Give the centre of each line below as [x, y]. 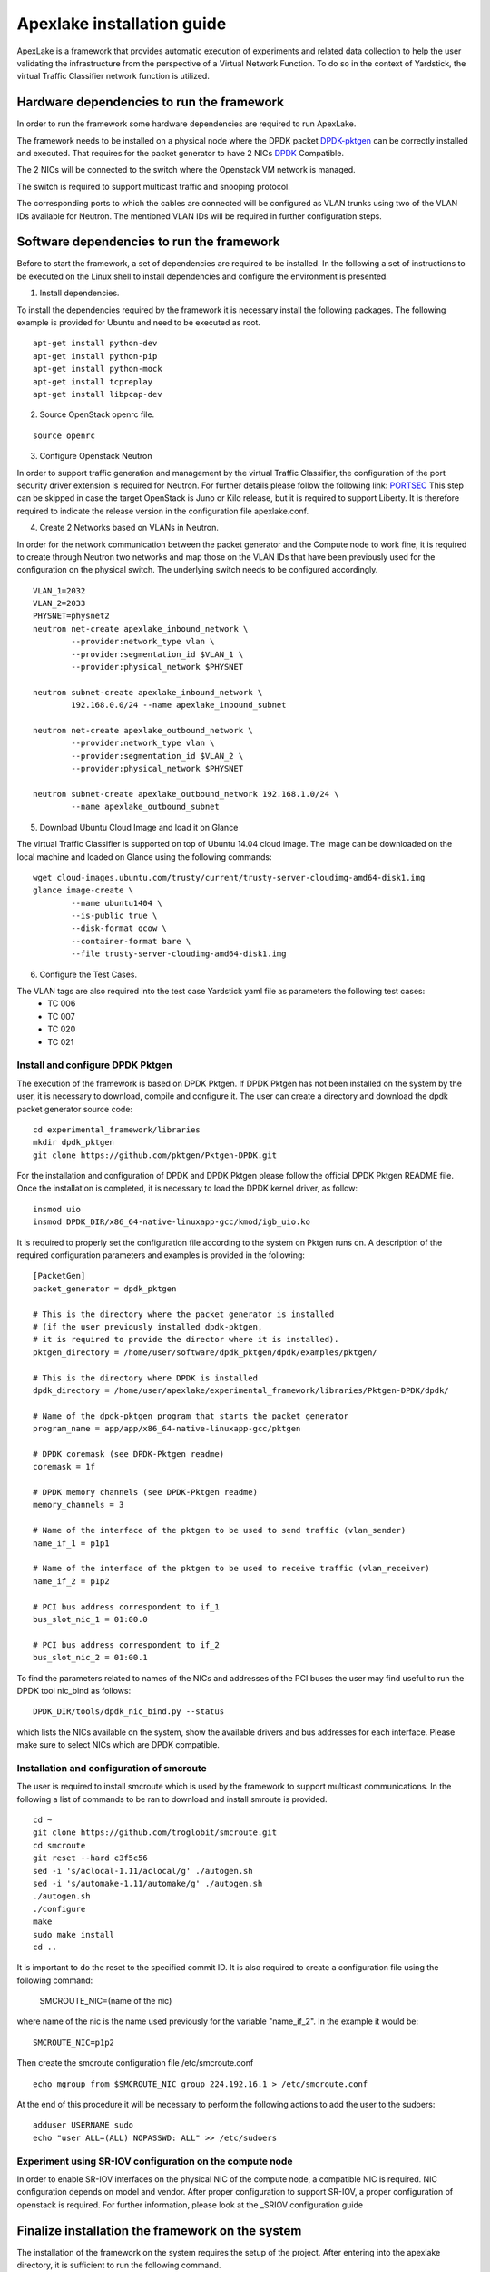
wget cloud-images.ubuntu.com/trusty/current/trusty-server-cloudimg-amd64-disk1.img [229, 877]
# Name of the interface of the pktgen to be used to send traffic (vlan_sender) [220, 1530]
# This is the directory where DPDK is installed [146, 1378]
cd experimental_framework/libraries [117, 1130]
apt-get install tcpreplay [93, 381]
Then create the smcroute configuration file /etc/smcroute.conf [135, 2063]
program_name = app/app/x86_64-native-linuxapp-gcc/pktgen [167, 1429]
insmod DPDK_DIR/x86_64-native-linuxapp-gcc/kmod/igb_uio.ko [171, 1222]
